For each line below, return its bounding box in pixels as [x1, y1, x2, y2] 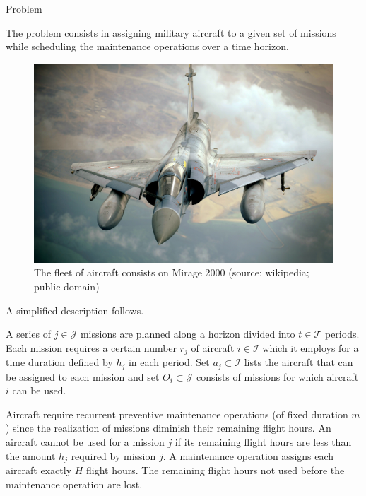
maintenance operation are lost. [6, 476, 143, 491]
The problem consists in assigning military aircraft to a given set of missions [6, 25, 336, 40]
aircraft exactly [6, 463, 72, 478]
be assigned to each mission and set [6, 369, 160, 384]
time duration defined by [6, 355, 113, 370]
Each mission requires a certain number [6, 340, 177, 355]
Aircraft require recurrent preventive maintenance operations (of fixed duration [6, 406, 348, 421]
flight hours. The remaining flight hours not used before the [86, 463, 345, 478]
